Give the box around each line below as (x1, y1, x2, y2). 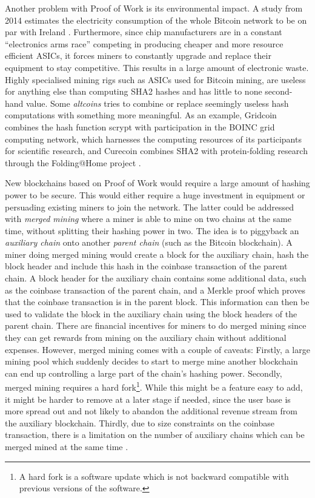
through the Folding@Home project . (5, 156, 141, 169)
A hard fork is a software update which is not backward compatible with (19, 469, 289, 482)
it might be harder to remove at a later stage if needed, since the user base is (5, 392, 291, 405)
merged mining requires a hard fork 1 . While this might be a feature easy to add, (5, 379, 303, 394)
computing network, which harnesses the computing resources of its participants (5, 132, 302, 145)
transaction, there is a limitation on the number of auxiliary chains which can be (5, 428, 305, 441)
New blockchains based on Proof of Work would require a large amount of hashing (5, 177, 310, 189)
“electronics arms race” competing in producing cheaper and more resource (5, 37, 283, 50)
